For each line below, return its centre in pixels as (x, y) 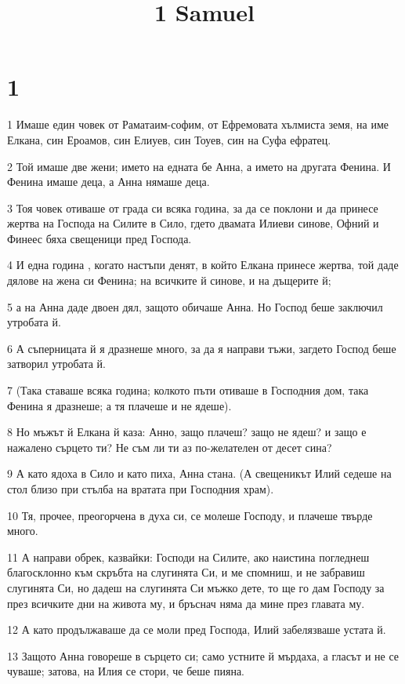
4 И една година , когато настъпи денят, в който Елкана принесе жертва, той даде (203, 265)
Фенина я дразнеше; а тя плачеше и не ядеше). (119, 405)
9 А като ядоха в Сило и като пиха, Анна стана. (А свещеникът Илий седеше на (199, 473)
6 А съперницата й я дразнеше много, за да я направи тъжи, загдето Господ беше (202, 348)
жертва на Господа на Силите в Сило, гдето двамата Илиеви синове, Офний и (193, 223)
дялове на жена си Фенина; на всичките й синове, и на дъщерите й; (169, 280)
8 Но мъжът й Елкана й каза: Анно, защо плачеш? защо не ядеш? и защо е (187, 432)
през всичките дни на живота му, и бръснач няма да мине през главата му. (186, 603)
